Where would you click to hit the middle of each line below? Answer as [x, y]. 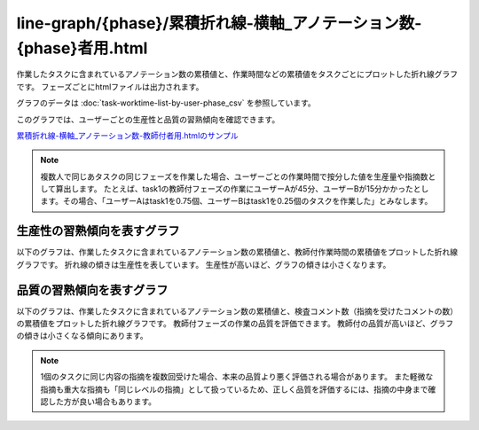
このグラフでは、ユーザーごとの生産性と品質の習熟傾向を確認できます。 [148, 119]
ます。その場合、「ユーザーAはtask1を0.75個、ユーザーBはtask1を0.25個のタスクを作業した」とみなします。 [236, 201]
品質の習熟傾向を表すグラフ [92, 289]
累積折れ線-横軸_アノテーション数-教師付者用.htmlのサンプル [127, 135]
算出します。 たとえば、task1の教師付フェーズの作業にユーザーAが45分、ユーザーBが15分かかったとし [242, 189]
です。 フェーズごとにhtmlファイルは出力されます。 [110, 86]
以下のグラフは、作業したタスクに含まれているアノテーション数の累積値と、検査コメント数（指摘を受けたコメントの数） [237, 311]
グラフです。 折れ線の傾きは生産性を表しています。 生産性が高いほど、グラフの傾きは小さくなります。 [204, 264]
